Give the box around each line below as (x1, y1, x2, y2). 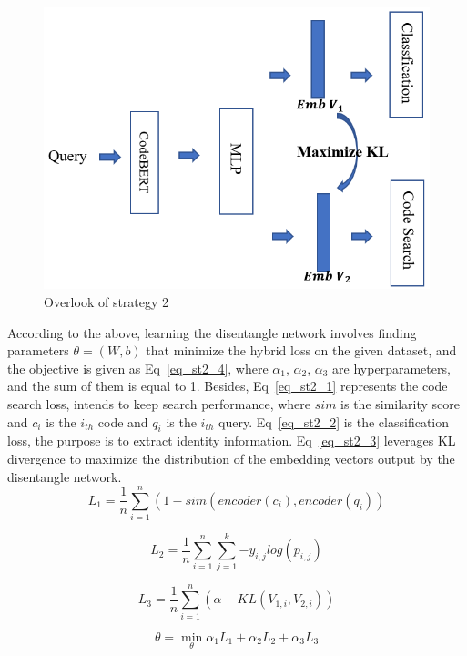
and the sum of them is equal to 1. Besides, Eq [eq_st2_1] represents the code (7, 376, 448, 395)
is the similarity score (340, 394, 461, 413)
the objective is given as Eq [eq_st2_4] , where (7, 358, 269, 377)
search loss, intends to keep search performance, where (7, 394, 311, 413)
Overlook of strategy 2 (44, 292, 169, 311)
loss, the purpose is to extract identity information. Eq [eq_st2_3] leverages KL (7, 431, 456, 450)
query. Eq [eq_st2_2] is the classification (218, 412, 450, 431)
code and (97, 412, 148, 431)
